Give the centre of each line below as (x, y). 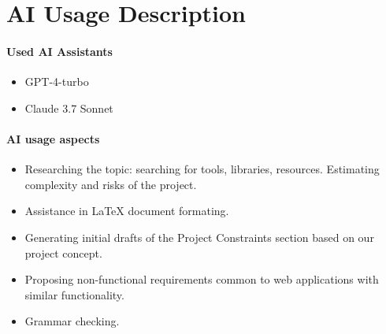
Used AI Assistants (59, 51)
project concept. (63, 252)
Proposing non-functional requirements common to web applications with (202, 279)
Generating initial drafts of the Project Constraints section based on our (199, 237)
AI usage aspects (53, 138)
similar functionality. (74, 294)
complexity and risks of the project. (111, 184)
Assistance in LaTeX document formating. (127, 211)
